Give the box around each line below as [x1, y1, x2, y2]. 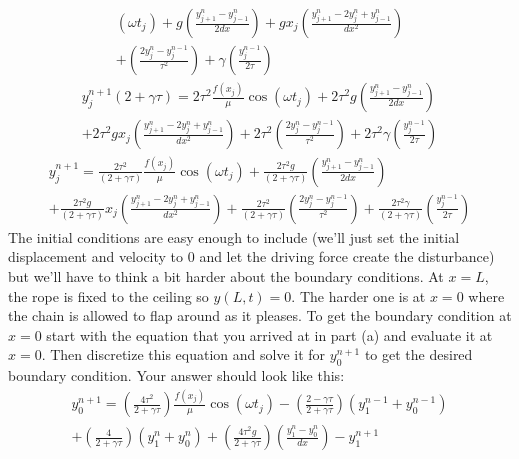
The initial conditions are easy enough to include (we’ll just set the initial [8, 226, 460, 247]
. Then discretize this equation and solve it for [41, 344, 326, 365]
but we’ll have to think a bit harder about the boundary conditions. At [8, 266, 444, 286]
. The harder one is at [291, 285, 426, 306]
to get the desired [364, 344, 473, 365]
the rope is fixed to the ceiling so [8, 285, 209, 306]
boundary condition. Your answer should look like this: [8, 365, 345, 386]
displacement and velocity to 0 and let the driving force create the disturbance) [8, 246, 495, 267]
